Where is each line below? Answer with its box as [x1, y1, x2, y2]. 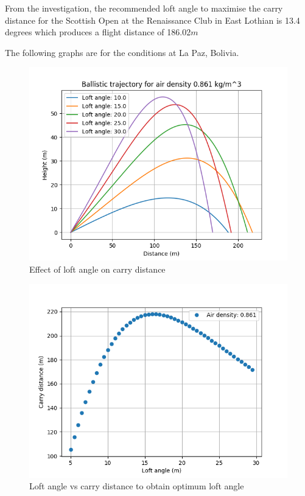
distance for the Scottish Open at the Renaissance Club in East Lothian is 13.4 [5, 13, 300, 26]
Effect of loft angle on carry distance [29, 262, 166, 275]
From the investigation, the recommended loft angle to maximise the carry [5, 2, 283, 14]
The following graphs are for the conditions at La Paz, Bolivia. [5, 46, 239, 58]
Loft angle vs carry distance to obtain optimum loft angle [29, 480, 244, 492]
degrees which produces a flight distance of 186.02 [5, 26, 191, 38]
